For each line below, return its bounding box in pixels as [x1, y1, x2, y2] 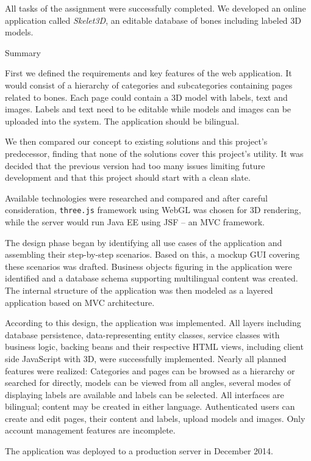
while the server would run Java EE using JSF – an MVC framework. [5, 215, 265, 228]
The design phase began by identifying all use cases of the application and [5, 236, 282, 249]
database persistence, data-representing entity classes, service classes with [5, 328, 280, 341]
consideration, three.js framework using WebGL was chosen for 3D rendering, [5, 203, 301, 216]
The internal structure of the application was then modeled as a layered [5, 283, 273, 296]
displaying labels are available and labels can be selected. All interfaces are [5, 388, 284, 401]
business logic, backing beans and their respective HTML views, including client [5, 340, 304, 353]
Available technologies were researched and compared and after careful [5, 191, 268, 204]
